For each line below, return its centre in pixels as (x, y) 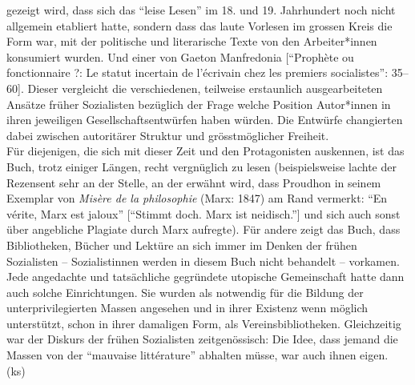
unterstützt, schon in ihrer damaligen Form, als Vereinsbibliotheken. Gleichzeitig (204, 323)
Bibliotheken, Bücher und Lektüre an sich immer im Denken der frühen (182, 245)
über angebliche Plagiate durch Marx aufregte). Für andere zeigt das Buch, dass (203, 229)
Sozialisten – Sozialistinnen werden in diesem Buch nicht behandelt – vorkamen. (203, 261)
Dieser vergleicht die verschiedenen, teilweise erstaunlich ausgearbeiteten (205, 88)
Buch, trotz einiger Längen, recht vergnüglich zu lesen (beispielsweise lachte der (201, 166)
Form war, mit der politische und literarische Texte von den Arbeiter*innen (192, 41)
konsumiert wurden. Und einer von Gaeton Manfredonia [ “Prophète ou (180, 56)
